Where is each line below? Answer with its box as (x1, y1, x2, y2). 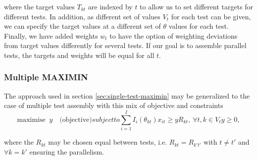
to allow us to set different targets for (140, 1, 254, 11)
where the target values (4, 1, 75, 11)
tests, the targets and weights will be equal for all (4, 50, 154, 60)
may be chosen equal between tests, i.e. (48, 137, 167, 147)
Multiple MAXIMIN (4, 71, 88, 83)
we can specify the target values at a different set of (4, 21, 161, 31)
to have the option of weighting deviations (109, 30, 238, 41)
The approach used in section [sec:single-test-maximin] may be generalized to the (4, 90, 250, 101)
